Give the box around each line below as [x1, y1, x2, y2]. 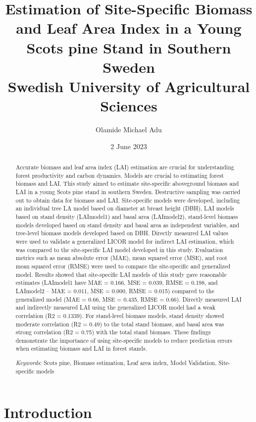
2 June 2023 [110, 141, 147, 151]
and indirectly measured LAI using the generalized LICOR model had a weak [15, 303, 216, 312]
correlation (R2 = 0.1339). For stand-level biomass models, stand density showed [15, 311, 224, 319]
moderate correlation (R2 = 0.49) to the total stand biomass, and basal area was [15, 319, 224, 328]
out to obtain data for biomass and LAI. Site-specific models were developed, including [15, 196, 240, 204]
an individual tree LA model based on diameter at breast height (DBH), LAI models [15, 204, 234, 212]
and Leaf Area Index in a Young [16, 18, 242, 38]
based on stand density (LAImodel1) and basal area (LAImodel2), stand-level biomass [15, 212, 238, 220]
